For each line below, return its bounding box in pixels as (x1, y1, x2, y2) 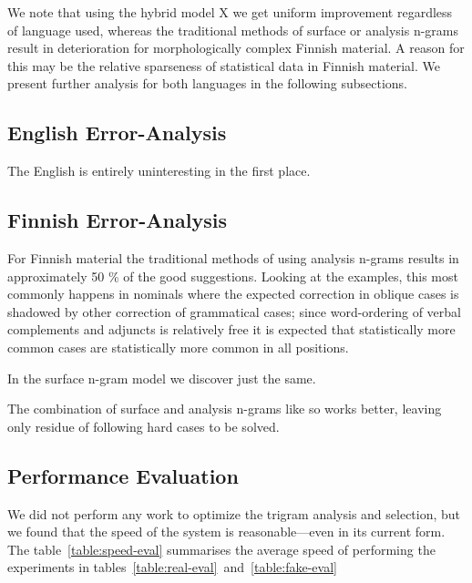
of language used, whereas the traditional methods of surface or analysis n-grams (7, 20, 459, 39)
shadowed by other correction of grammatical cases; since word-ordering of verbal (7, 302, 461, 321)
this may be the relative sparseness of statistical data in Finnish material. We (7, 56, 440, 75)
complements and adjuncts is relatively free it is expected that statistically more (7, 320, 456, 339)
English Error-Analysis (7, 118, 227, 147)
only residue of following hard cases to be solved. (7, 416, 280, 435)
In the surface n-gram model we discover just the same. (7, 368, 316, 387)
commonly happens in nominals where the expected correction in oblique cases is (7, 284, 459, 303)
